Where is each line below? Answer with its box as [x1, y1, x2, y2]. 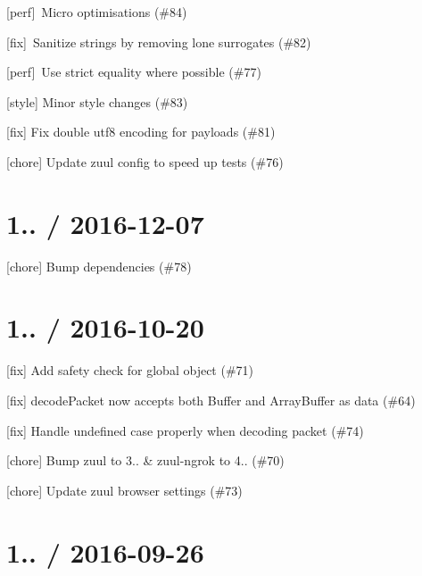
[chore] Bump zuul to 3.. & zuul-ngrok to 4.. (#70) [6, 451, 285, 470]
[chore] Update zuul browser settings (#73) [6, 480, 243, 499]
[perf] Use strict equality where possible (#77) [6, 63, 261, 81]
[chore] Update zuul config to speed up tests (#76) [6, 152, 284, 171]
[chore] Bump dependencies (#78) [6, 256, 192, 275]
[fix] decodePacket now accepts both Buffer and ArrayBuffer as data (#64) [6, 391, 416, 409]
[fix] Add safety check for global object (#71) [6, 361, 254, 380]
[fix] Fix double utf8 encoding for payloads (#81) [6, 122, 276, 141]
